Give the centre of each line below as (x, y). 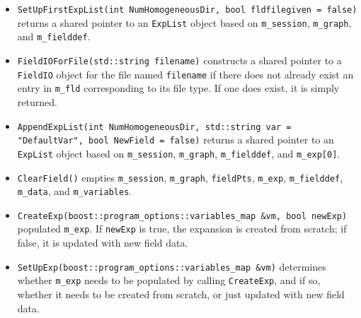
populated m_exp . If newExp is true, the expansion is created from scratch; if (182, 229)
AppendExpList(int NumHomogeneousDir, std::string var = (154, 127)
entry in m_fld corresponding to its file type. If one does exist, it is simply (178, 88)
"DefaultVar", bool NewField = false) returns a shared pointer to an (176, 140)
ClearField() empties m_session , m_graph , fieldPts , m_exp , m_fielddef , (180, 177)
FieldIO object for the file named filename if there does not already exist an (185, 74)
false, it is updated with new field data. (103, 243)
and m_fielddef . (54, 36)
